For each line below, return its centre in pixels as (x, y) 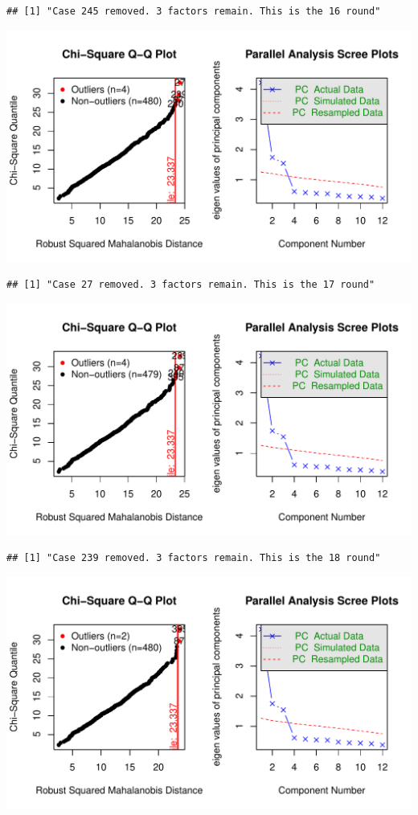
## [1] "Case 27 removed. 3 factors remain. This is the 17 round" (191, 285)
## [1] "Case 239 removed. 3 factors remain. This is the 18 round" (194, 558)
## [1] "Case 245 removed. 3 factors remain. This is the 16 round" (194, 11)
